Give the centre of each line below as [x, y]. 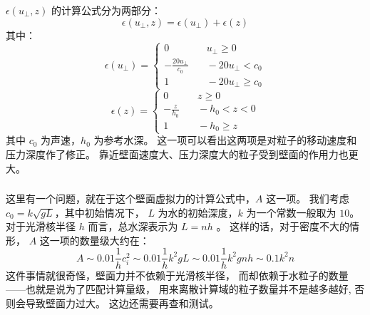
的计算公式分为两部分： [106, 10]
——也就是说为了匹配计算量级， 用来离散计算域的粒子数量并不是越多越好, [179, 289]
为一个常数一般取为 [291, 212]
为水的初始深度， [198, 212]
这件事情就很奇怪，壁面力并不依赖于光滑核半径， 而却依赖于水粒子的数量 [177, 275]
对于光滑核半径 [41, 226]
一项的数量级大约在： [99, 240]
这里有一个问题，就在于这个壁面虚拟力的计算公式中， [130, 198]
